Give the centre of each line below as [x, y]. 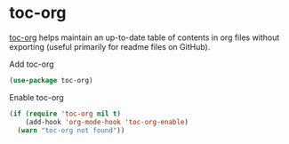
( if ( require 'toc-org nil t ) [65, 114]
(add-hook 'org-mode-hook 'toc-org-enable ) [107, 122]
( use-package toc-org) [51, 80]
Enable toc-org [36, 97]
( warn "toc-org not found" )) [71, 130]
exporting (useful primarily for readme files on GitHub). [110, 46]
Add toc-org [32, 64]
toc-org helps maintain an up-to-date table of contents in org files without [144, 37]
